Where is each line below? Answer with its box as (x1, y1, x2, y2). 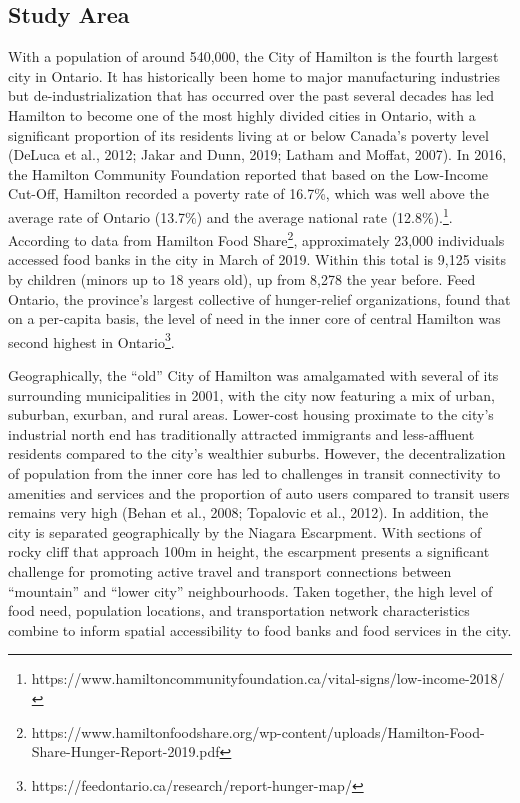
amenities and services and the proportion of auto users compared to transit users (8, 482, 510, 503)
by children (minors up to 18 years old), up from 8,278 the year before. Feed (8, 269, 476, 290)
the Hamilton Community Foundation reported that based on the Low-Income (8, 163, 489, 184)
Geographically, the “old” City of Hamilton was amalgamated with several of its (8, 365, 499, 386)
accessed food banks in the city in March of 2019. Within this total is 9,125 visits (8, 249, 506, 270)
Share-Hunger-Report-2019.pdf (31, 741, 220, 762)
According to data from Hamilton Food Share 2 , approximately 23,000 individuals (8, 227, 505, 250)
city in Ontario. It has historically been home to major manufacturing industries (8, 65, 501, 86)
